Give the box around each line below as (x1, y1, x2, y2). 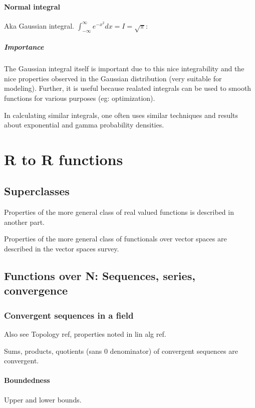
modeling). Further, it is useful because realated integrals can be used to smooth (4, 83, 251, 93)
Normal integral (4, 1, 60, 12)
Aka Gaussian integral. (4, 20, 74, 31)
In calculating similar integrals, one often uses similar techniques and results (4, 109, 238, 120)
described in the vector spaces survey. (4, 243, 119, 254)
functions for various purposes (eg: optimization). (4, 92, 155, 103)
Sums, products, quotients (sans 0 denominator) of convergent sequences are (4, 345, 238, 356)
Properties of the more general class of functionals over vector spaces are (4, 233, 227, 244)
